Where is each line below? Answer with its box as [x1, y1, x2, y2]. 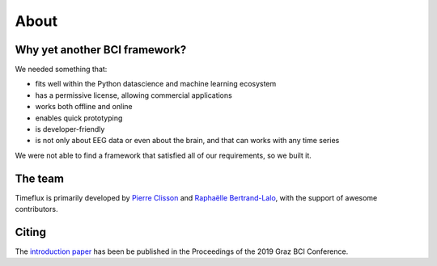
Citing [15, 225, 46, 239]
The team [15, 171, 65, 185]
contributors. [15, 205, 58, 214]
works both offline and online [35, 102, 133, 112]
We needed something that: [15, 65, 108, 74]
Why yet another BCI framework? [15, 43, 187, 57]
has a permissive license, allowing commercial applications [35, 90, 232, 100]
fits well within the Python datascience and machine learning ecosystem [35, 79, 277, 89]
